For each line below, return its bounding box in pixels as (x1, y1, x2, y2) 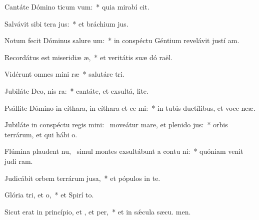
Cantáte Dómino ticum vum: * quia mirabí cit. (4, 2, 149, 12)
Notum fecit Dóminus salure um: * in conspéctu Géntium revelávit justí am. (4, 35, 239, 46)
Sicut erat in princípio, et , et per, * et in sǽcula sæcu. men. (4, 206, 191, 216)
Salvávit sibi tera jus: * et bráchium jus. (4, 18, 128, 29)
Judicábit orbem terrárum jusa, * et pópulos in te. (4, 172, 160, 183)
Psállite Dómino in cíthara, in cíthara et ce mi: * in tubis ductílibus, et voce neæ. (4, 102, 255, 113)
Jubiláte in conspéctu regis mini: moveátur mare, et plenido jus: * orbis (4, 119, 228, 130)
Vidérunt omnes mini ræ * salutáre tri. (4, 69, 124, 79)
